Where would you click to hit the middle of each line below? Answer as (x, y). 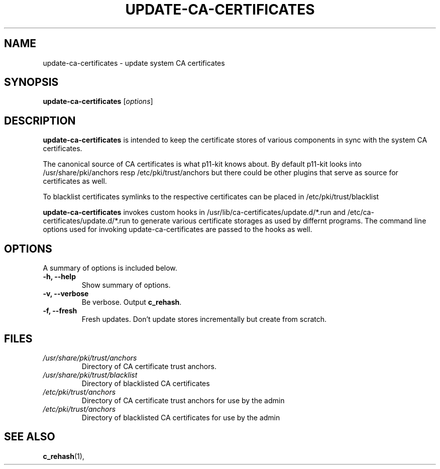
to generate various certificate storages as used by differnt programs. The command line (279, 221)
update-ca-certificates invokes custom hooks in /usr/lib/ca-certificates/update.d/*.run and (194, 212)
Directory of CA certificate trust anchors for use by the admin (183, 400)
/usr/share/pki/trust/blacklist (90, 375)
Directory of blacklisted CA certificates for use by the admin (181, 417)
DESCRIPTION (40, 121)
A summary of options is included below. (110, 268)
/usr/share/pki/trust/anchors (90, 358)
